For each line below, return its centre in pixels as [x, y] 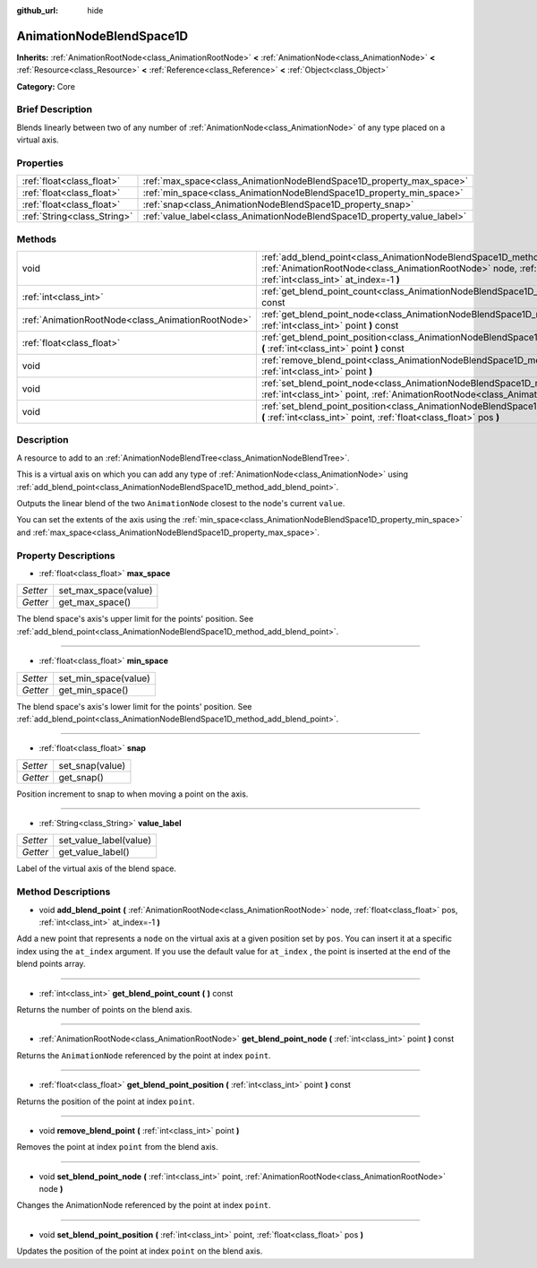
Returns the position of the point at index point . [106, 1101]
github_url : [37, 10]
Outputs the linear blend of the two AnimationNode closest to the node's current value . [181, 504]
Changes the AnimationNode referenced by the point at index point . [144, 1205]
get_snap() [81, 777]
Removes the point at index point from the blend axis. [117, 1147]
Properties [40, 163]
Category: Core [46, 86]
